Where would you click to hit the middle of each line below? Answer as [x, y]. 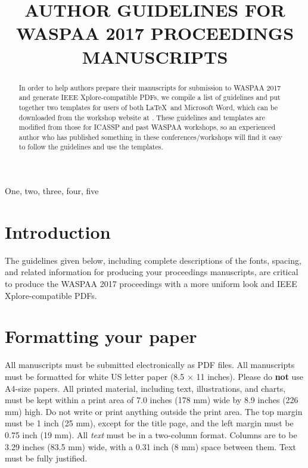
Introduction [58, 231]
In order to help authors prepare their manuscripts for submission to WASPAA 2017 [150, 87]
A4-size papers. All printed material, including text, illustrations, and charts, [145, 388]
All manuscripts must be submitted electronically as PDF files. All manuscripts [150, 365]
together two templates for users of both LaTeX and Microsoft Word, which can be [148, 107]
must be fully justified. [46, 458]
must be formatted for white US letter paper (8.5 [95, 376]
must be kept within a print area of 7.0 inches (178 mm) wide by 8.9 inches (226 [152, 400]
